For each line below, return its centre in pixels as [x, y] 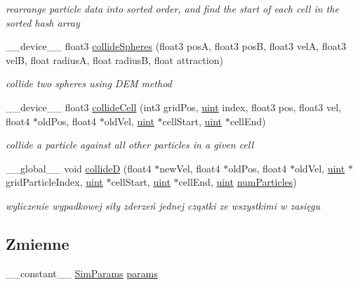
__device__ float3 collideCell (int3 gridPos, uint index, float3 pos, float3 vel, [174, 107]
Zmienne [38, 243]
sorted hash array [43, 22]
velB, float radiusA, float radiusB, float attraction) [114, 59]
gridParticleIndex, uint [54, 182]
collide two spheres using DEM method [89, 83]
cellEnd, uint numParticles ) [238, 182]
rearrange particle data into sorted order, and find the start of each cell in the [172, 8]
